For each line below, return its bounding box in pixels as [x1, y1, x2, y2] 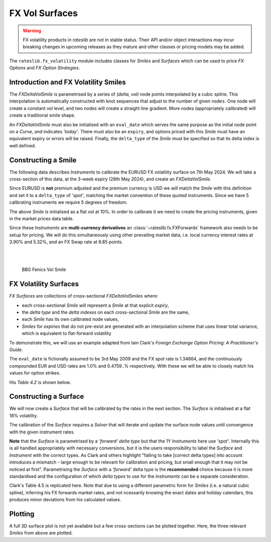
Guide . [9, 346, 23, 352]
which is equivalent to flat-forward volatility [22, 330, 111, 336]
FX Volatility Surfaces [9, 280, 79, 289]
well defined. [9, 142, 36, 148]
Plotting [9, 509, 35, 518]
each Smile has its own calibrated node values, [22, 316, 119, 322]
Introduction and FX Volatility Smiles [9, 78, 126, 86]
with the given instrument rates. [9, 429, 75, 435]
